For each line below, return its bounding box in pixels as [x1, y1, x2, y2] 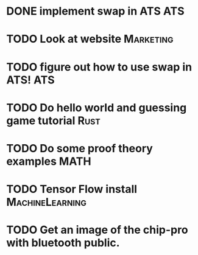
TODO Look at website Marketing [6, 32, 174, 46]
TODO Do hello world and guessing [6, 100, 187, 114]
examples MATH [6, 154, 91, 168]
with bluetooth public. [6, 236, 120, 250]
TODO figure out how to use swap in [6, 60, 193, 74]
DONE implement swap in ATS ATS [6, 4, 185, 18]
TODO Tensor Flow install [6, 183, 138, 196]
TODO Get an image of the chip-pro [6, 223, 188, 237]
